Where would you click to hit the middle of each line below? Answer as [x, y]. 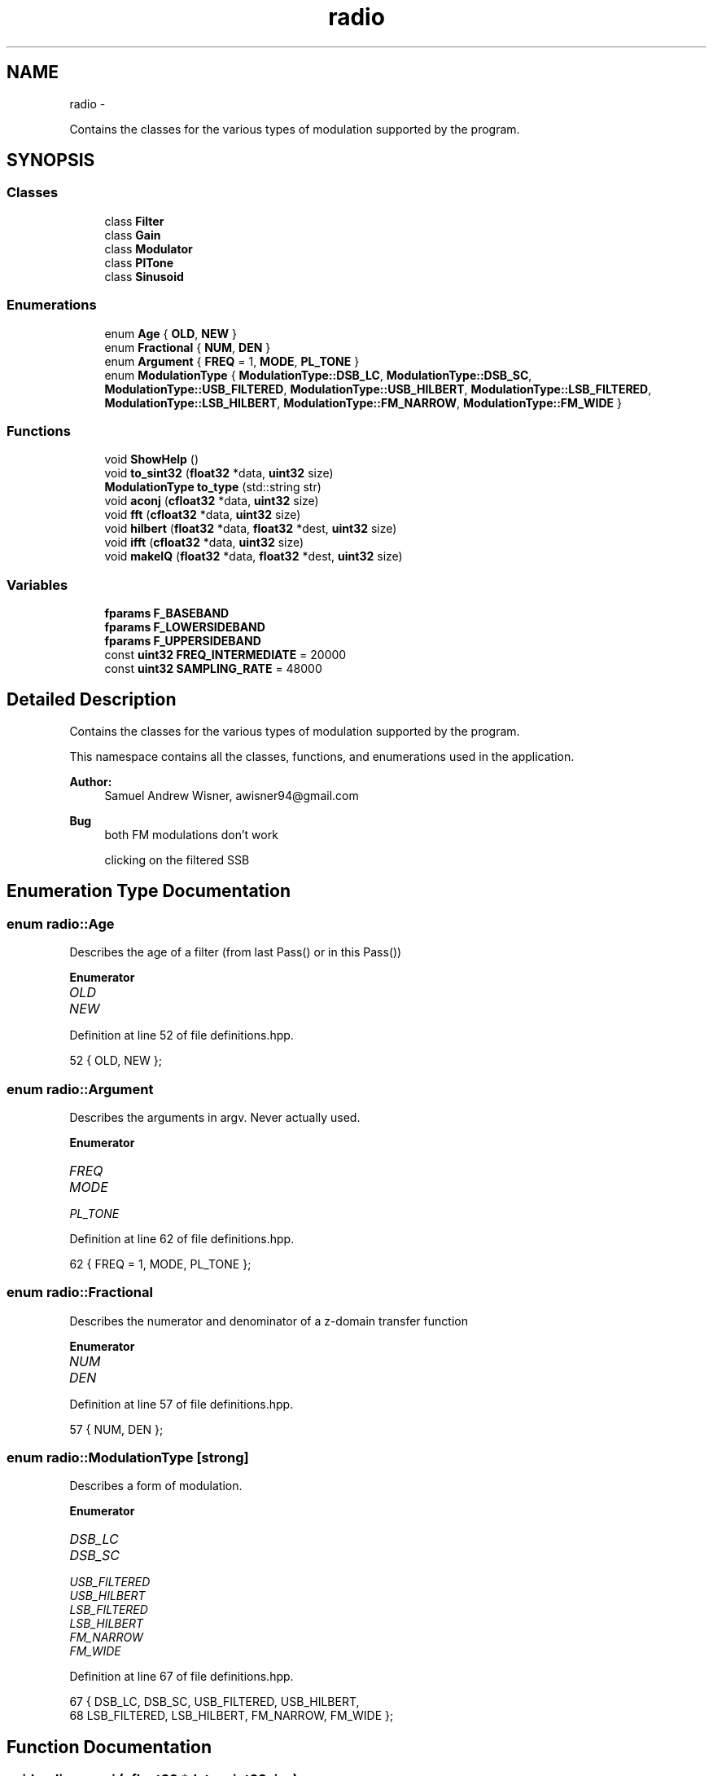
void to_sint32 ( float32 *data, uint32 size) [219, 473]
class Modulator [149, 248]
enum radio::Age [61, 923]
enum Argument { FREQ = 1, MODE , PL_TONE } [232, 361]
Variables [37, 585]
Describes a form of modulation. [156, 1486]
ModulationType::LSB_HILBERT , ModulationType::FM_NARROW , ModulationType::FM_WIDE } [363, 402]
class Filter [134, 221]
